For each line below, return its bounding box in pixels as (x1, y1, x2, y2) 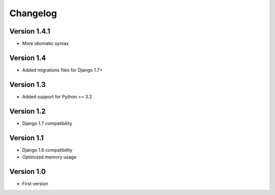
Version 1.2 (9, 107, 46, 115)
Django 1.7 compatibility (22, 120, 72, 126)
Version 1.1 (9, 134, 44, 142)
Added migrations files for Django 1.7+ (22, 67, 103, 73)
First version (22, 180, 48, 186)
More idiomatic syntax (22, 41, 69, 47)
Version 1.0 (9, 167, 46, 176)
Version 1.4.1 (9, 27, 50, 36)
